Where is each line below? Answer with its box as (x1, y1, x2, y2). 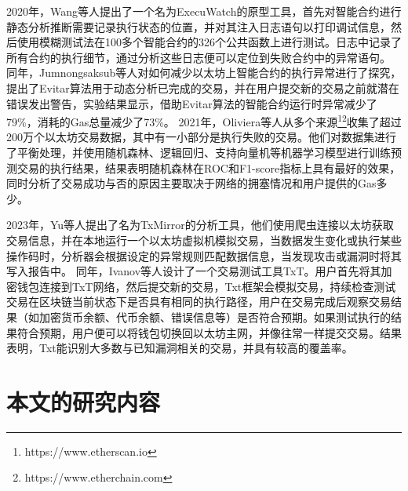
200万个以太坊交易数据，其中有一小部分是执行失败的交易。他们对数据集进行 (6, 129, 396, 145)
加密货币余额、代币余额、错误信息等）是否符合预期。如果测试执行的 (38, 308, 391, 325)
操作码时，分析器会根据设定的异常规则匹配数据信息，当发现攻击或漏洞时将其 (6, 247, 402, 264)
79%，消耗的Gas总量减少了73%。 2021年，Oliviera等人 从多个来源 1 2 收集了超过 (6, 111, 402, 129)
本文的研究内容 (6, 385, 161, 417)
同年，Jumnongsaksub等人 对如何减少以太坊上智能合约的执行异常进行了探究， (6, 64, 402, 81)
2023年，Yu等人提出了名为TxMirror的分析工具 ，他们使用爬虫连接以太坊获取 (6, 216, 394, 233)
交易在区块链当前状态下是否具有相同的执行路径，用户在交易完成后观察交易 (6, 293, 391, 310)
